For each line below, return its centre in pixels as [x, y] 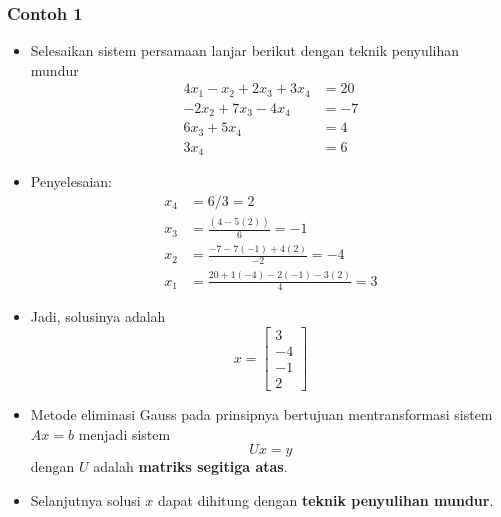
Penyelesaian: [71, 181]
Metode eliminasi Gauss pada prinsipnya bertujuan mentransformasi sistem [261, 414]
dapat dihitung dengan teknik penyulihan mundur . [325, 499]
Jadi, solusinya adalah [98, 316]
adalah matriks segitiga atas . [190, 466]
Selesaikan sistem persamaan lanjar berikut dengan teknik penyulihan [245, 50]
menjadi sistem [124, 433]
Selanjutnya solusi [85, 499]
